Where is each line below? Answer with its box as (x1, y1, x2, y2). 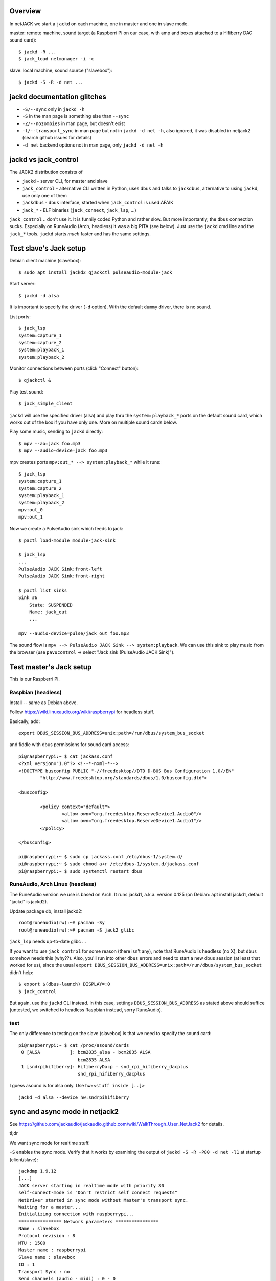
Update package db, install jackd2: (9, 908, 83, 914)
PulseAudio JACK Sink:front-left (18, 566, 102, 572)
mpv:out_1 (18, 514, 43, 520)
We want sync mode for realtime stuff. (9, 1140, 90, 1146)
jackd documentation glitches (9, 92, 107, 101)
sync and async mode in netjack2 (9, 1107, 119, 1116)
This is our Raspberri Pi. (9, 676, 60, 682)
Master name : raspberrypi (18, 1247, 86, 1253)
